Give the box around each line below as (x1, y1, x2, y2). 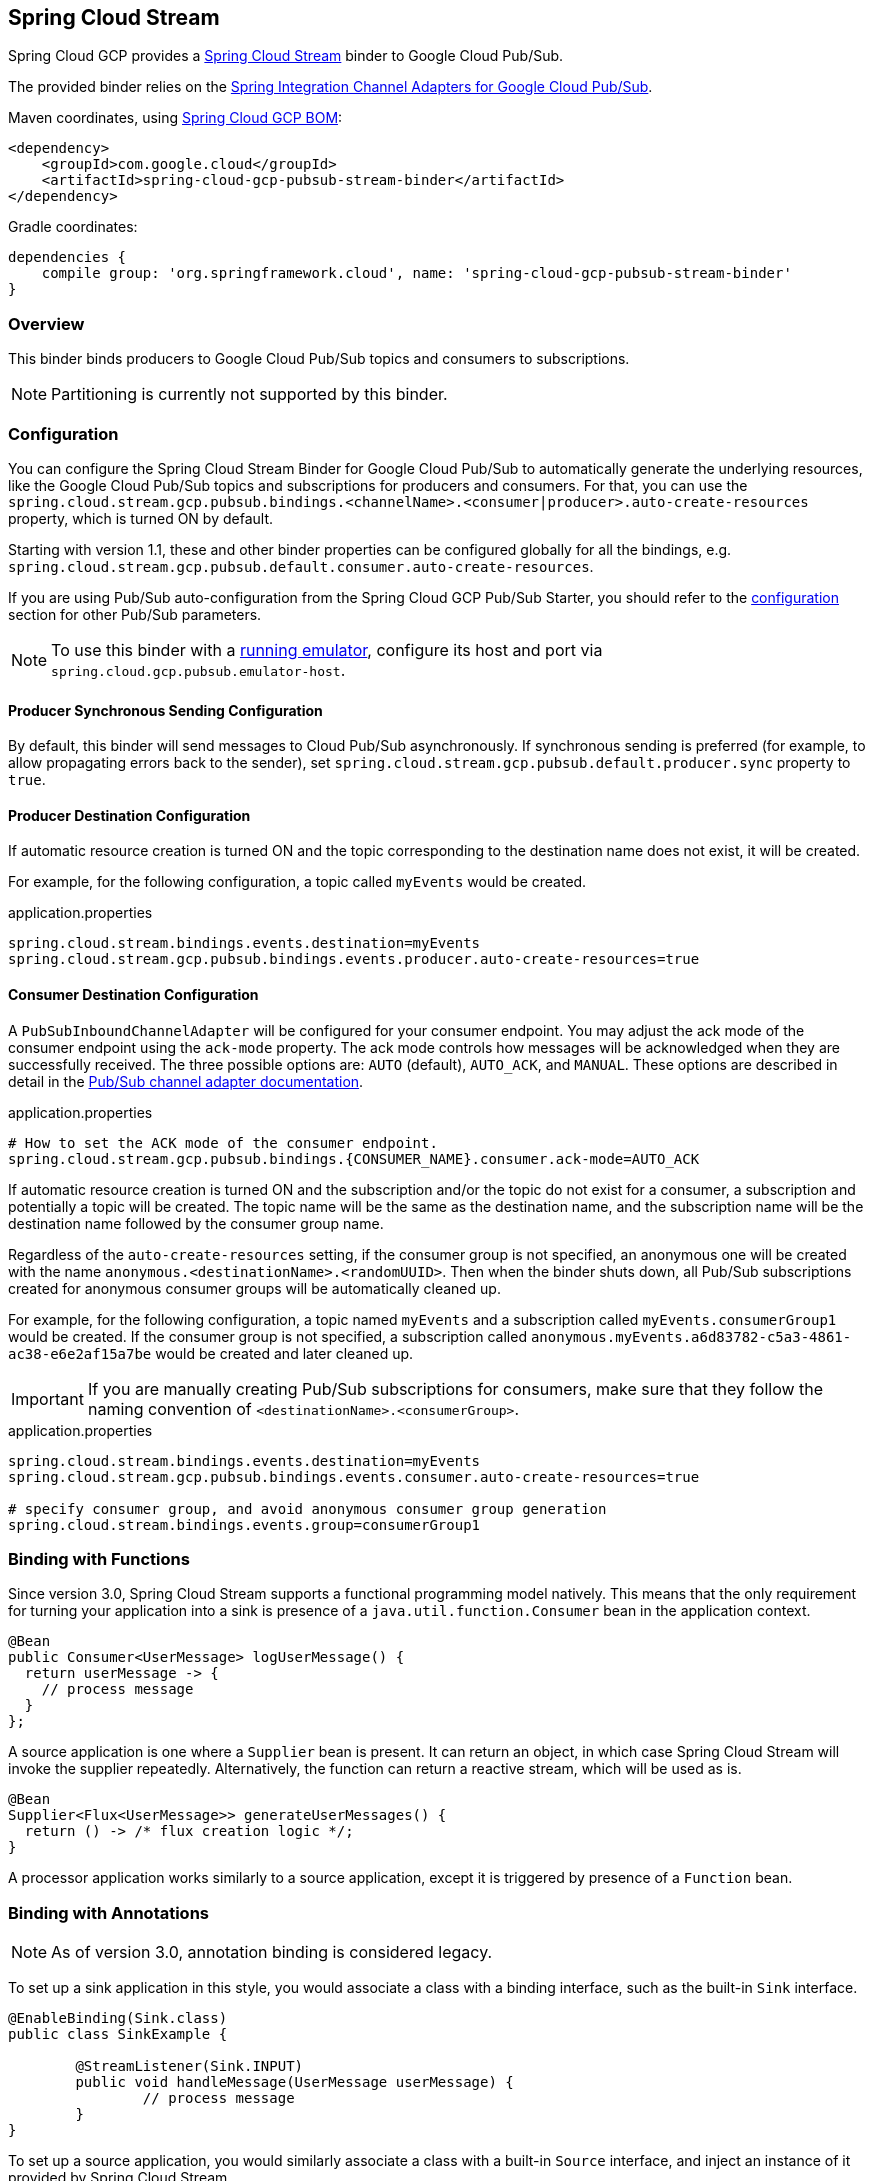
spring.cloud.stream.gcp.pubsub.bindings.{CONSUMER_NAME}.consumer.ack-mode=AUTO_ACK (8, 1150, 700, 1167)
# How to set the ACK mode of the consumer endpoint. (8, 1134, 438, 1151)
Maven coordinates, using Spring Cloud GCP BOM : (8, 109, 343, 127)
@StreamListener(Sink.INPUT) (75, 2058, 304, 2075)
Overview (8, 313, 85, 334)
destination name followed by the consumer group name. (8, 1214, 384, 1232)
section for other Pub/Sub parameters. (8, 605, 262, 623)
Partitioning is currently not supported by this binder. (51, 384, 448, 405)
